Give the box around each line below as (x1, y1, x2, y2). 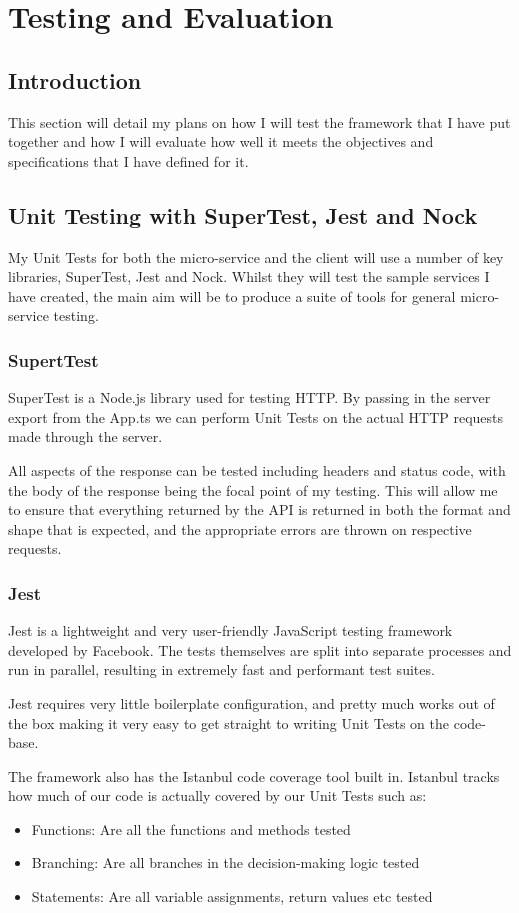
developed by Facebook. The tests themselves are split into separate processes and (8, 639, 512, 660)
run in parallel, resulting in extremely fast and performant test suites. (8, 659, 435, 680)
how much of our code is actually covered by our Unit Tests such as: (8, 785, 427, 806)
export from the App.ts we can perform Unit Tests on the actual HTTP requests (8, 406, 504, 427)
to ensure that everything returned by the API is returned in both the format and (8, 499, 511, 520)
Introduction (8, 64, 142, 95)
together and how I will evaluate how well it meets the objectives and (8, 131, 434, 152)
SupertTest (8, 347, 99, 372)
